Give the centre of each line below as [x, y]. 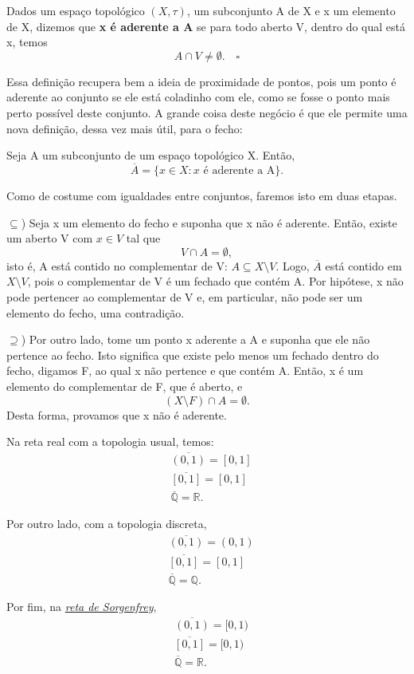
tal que [143, 238]
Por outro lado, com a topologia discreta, [107, 524]
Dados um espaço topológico [76, 10]
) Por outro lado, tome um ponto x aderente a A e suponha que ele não [195, 339]
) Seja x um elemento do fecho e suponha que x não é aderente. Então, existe [209, 222]
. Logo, [293, 265]
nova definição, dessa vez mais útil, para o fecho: [125, 128]
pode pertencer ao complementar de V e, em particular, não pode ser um [185, 296]
